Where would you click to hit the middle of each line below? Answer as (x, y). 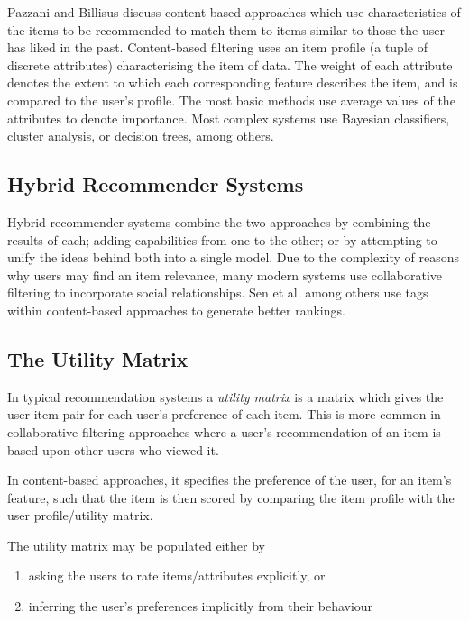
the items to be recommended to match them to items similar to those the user (226, 29)
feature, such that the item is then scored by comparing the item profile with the (231, 497)
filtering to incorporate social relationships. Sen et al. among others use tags (218, 292)
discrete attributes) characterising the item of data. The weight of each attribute (230, 64)
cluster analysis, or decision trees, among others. (141, 136)
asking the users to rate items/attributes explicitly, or (177, 575)
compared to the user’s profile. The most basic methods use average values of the (231, 100)
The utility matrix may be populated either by (136, 545)
